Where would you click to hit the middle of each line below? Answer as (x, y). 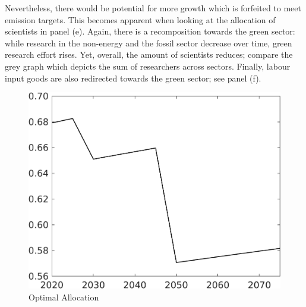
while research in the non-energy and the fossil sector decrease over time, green (149, 43)
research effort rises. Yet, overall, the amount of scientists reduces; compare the (149, 54)
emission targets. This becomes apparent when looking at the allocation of (140, 19)
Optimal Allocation (64, 297)
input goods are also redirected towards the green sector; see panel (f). (133, 78)
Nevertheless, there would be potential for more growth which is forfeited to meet (153, 8)
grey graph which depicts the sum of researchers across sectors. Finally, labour (148, 66)
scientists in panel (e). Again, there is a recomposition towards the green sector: (150, 31)
